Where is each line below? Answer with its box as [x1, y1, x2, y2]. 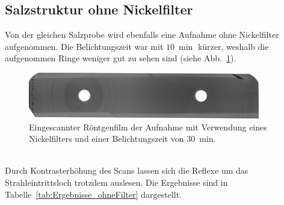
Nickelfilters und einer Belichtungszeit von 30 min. [29, 132, 216, 145]
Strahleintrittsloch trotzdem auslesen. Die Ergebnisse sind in [5, 176, 228, 188]
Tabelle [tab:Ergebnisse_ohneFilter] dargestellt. [5, 188, 182, 200]
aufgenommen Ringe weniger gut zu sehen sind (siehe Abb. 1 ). [5, 52, 236, 64]
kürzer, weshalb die [197, 40, 269, 52]
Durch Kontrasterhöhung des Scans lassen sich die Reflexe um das [5, 164, 248, 177]
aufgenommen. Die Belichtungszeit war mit [5, 40, 164, 52]
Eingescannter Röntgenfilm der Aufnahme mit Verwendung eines [29, 120, 267, 133]
